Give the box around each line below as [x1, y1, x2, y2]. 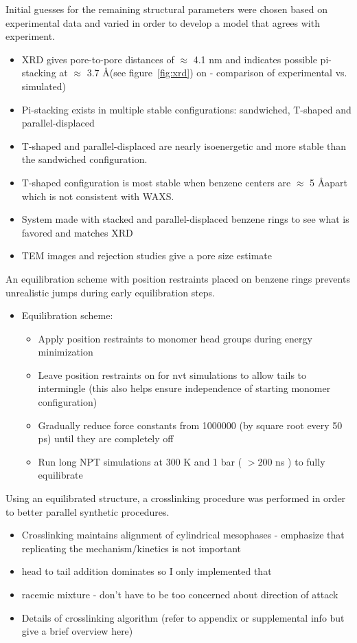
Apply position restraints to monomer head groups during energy [38, 331, 312, 345]
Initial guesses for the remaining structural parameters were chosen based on [5, 2, 327, 16]
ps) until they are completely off [38, 431, 174, 446]
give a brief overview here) [21, 624, 133, 638]
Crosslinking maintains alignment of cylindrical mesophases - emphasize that [21, 527, 345, 542]
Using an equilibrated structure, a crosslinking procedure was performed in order [5, 491, 346, 505]
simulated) [21, 78, 67, 93]
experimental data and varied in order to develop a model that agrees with [5, 15, 320, 30]
